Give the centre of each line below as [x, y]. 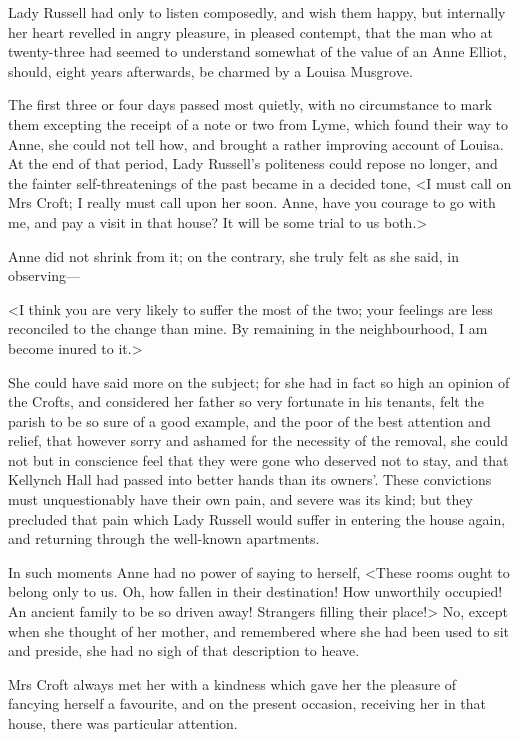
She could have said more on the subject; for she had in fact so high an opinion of [259, 381]
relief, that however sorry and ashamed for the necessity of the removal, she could [258, 440]
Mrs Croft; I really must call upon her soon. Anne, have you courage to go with [252, 202]
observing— [44, 275]
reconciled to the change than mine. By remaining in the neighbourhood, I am [248, 328]
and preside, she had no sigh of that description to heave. [184, 650]
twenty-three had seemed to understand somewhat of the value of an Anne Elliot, [257, 51]
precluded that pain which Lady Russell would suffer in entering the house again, [257, 518]
